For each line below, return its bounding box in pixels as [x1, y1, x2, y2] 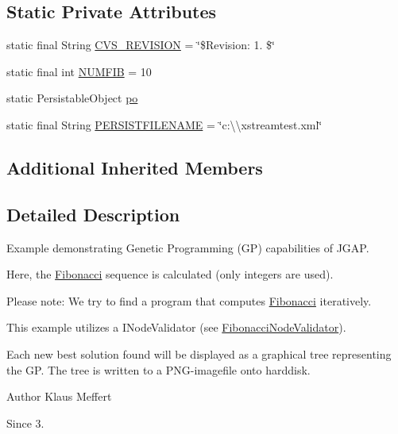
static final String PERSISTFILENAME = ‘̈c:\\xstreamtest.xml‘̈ [6, 116, 323, 133]
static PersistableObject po [6, 90, 138, 106]
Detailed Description [6, 202, 180, 226]
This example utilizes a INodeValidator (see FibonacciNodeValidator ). [6, 319, 346, 336]
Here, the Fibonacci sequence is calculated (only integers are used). [6, 266, 334, 282]
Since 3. [6, 414, 44, 431]
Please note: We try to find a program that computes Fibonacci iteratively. [6, 292, 372, 309]
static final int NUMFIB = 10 [6, 63, 152, 79]
